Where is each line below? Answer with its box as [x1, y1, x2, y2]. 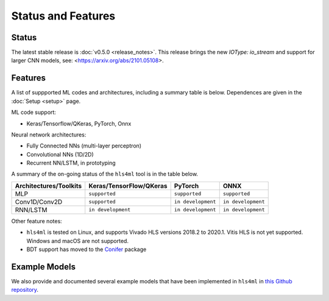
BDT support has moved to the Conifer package [26, 246, 147, 253]
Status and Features [11, 9, 116, 23]
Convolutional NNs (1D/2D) [26, 150, 94, 158]
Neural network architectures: [11, 131, 87, 138]
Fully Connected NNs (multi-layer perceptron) [26, 142, 142, 149]
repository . [11, 286, 39, 294]
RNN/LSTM [15, 205, 48, 214]
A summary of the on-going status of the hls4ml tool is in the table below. [11, 171, 198, 178]
